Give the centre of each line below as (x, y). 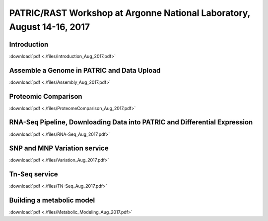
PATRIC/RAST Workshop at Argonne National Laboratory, (130, 13)
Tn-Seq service (33, 174)
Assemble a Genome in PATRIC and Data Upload (85, 70)
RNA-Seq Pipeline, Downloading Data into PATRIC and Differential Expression (131, 122)
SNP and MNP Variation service (59, 148)
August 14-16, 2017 (50, 27)
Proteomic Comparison (46, 96)
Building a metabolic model (52, 200)
